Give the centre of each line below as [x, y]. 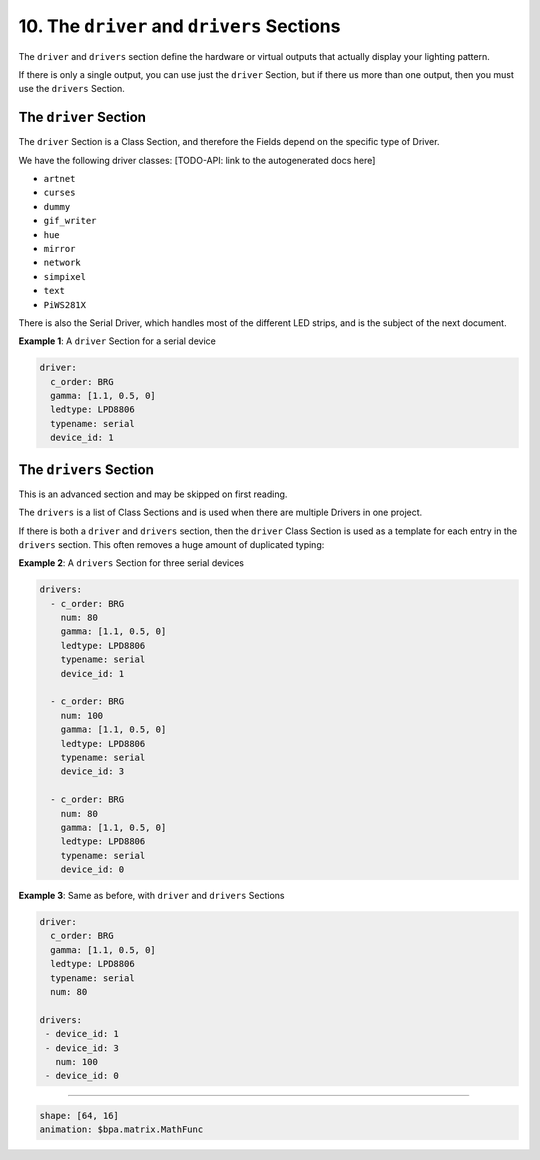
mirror [59, 248]
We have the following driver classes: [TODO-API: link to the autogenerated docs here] [197, 160]
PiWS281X [65, 304]
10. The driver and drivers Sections [179, 26]
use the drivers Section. [71, 89]
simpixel [65, 276]
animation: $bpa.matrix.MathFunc [121, 1129]
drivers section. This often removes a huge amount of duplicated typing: [171, 544]
